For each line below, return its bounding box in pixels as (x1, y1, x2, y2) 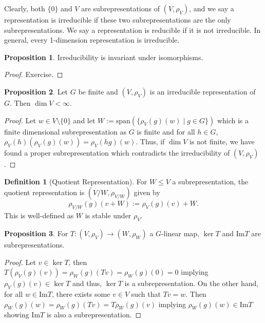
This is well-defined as (4, 210, 74, 221)
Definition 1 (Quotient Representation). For (4, 176, 147, 186)
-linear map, (161, 227, 200, 238)
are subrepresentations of (81, 3, 160, 13)
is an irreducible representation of (149, 86, 256, 97)
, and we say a (189, 3, 234, 13)
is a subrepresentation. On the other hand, (124, 278, 259, 289)
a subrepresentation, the (172, 176, 249, 186)
